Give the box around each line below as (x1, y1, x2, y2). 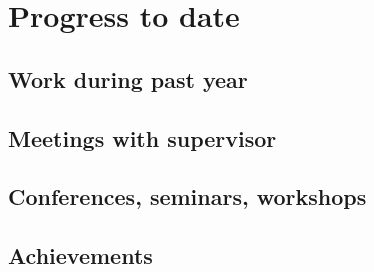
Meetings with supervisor (8, 122, 277, 153)
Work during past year (8, 63, 248, 94)
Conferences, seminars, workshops (8, 181, 367, 212)
